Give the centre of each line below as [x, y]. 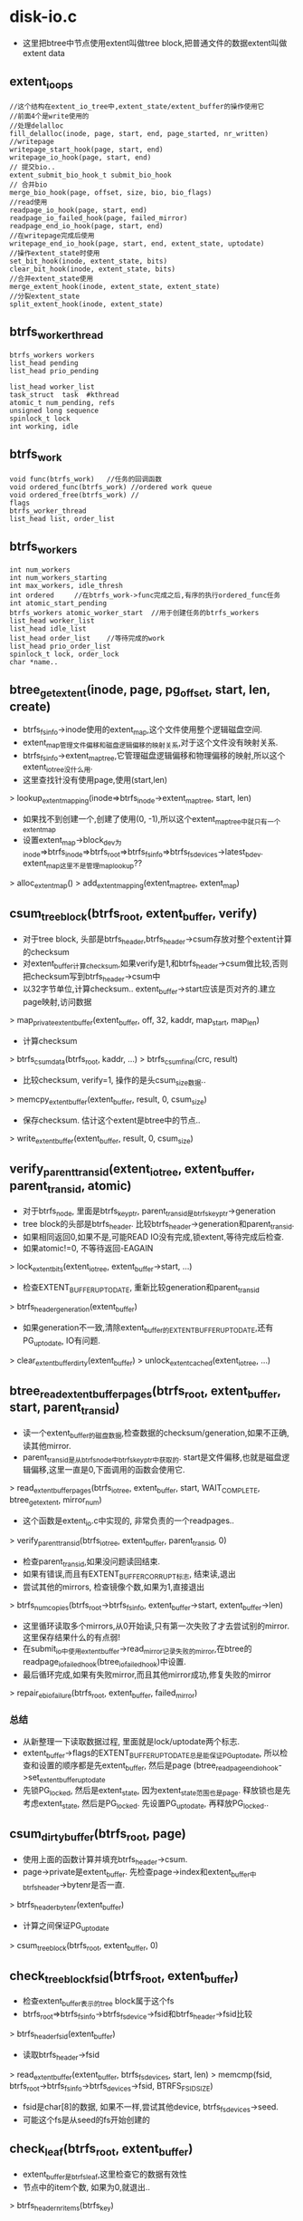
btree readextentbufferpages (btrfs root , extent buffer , [145, 1392]
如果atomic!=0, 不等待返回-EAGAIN [88, 1248]
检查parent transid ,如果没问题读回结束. [91, 1562]
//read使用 [28, 202]
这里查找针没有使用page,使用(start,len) [95, 780]
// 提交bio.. [33, 167]
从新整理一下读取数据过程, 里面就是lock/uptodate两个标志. [131, 1741]
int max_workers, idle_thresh [66, 585]
